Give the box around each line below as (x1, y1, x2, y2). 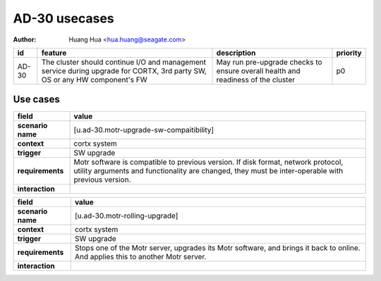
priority (336, 48, 363, 58)
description (216, 48, 256, 58)
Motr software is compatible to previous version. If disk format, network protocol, (73, 157, 344, 167)
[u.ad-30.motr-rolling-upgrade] (74, 211, 179, 221)
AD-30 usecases (13, 11, 114, 26)
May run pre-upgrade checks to (216, 57, 322, 67)
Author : (13, 35, 37, 44)
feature (41, 48, 67, 58)
